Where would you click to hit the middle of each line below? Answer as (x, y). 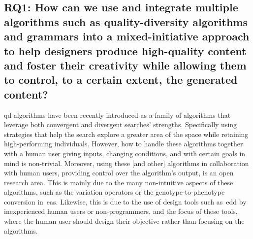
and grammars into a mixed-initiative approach (127, 36)
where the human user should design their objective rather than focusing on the (124, 221)
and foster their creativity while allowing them (125, 65)
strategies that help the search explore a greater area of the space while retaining (126, 134)
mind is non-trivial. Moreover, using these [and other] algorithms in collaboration (126, 163)
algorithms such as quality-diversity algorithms (126, 21)
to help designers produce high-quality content (125, 51)
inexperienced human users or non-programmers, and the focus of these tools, (121, 211)
